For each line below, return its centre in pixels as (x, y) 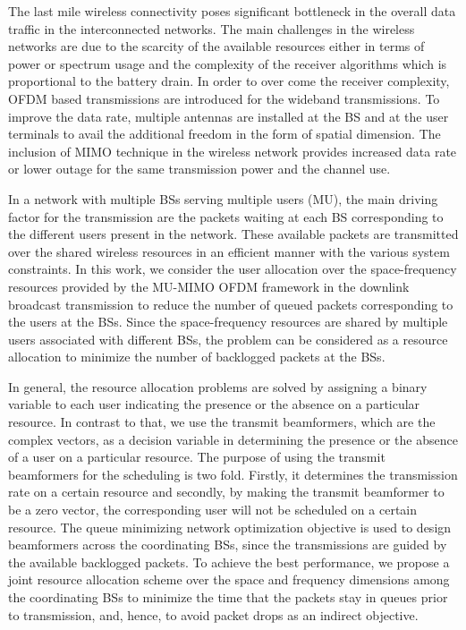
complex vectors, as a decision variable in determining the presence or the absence (233, 439)
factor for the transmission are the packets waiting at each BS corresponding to (226, 216)
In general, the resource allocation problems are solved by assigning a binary (218, 386)
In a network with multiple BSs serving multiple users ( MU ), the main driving (223, 198)
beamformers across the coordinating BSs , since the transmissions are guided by (228, 545)
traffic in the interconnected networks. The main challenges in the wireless (212, 28)
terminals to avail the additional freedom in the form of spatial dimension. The (225, 134)
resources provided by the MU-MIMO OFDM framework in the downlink (209, 286)
